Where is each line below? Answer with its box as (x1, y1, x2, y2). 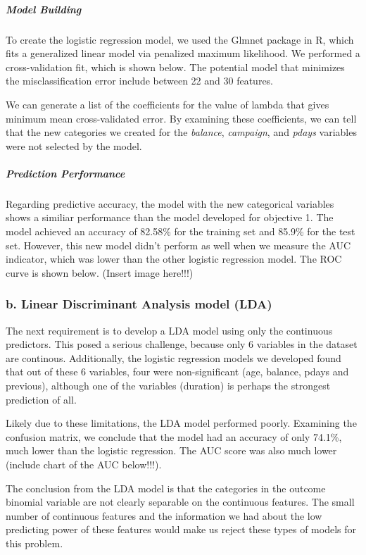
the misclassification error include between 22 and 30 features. (6, 73, 274, 88)
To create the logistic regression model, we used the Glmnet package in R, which (6, 32, 354, 46)
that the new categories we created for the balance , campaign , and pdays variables (6, 125, 357, 139)
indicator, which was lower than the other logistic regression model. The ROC (6, 251, 342, 266)
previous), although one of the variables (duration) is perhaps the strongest (6, 378, 331, 393)
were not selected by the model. (6, 138, 142, 153)
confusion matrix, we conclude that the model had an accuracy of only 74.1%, (6, 429, 342, 444)
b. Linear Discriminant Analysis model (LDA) (6, 295, 272, 313)
